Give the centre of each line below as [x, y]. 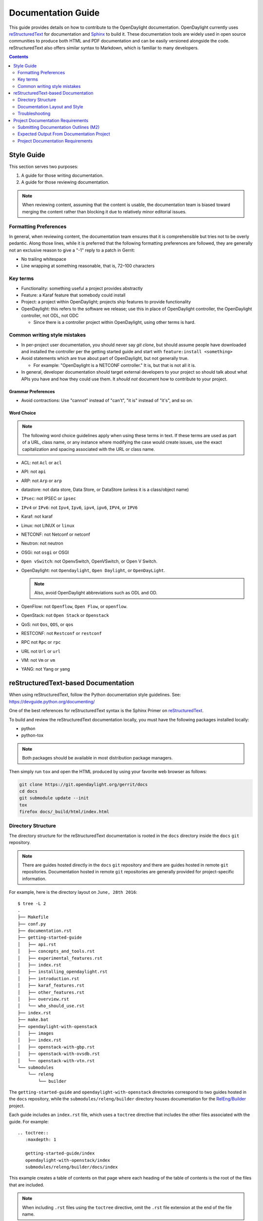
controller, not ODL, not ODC [50, 316]
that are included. [27, 1185]
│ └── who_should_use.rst [51, 1006]
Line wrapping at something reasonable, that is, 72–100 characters [88, 266]
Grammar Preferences [32, 391]
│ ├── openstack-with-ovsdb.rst [59, 1054]
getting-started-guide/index [60, 1153]
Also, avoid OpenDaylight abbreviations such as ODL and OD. [96, 593]
